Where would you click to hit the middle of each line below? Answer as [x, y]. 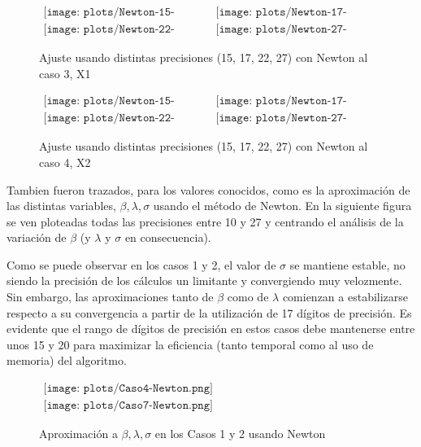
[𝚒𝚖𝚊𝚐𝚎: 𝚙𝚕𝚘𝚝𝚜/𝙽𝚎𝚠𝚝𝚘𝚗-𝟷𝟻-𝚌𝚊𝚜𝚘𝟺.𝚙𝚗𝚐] [109, 101]
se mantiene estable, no [347, 264]
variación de [37, 237]
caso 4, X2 [65, 162]
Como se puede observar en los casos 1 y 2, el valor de [141, 264]
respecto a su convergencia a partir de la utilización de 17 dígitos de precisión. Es [209, 312]
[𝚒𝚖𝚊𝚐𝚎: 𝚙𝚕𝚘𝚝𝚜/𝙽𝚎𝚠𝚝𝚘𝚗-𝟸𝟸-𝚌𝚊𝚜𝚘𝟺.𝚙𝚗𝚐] [109, 118]
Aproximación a [78, 434]
